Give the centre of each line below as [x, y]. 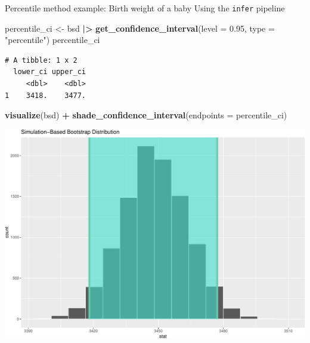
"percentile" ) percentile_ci [52, 40]
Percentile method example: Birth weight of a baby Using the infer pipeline [145, 8]
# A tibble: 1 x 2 [41, 60]
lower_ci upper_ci [50, 72]
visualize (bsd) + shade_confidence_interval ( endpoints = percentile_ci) [146, 115]
